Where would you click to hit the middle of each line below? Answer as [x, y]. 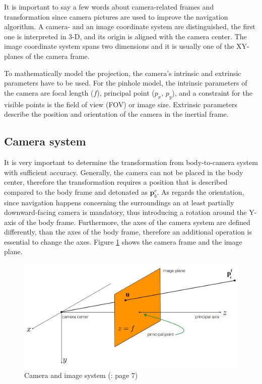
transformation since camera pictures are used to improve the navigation [116, 16]
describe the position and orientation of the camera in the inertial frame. [116, 114]
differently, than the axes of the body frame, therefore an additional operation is [128, 232]
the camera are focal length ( [49, 92]
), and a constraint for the [212, 92]
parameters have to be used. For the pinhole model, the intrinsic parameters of [126, 83]
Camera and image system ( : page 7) [81, 375]
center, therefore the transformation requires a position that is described [116, 182]
